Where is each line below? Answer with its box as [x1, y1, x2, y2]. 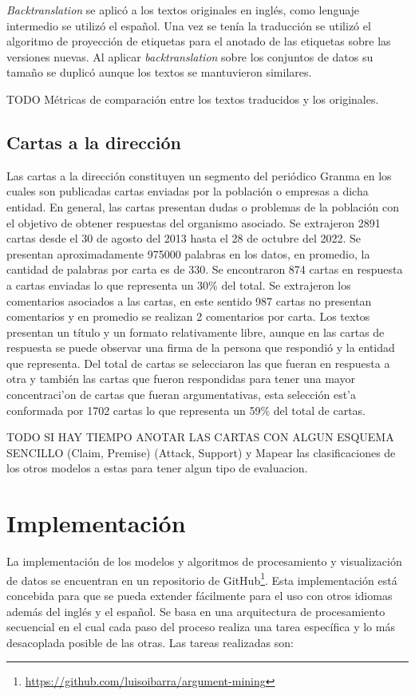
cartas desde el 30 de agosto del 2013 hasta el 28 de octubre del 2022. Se [6, 230, 362, 247]
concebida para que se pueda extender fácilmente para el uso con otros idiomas [6, 587, 393, 604]
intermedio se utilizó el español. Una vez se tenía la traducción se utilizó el [6, 17, 371, 34]
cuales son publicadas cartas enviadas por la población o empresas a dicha [6, 183, 369, 199]
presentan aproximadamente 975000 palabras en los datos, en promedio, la [6, 245, 370, 262]
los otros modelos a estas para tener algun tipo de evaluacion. [6, 460, 308, 476]
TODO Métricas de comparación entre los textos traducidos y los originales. [6, 90, 379, 107]
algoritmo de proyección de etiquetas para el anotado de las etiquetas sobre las [6, 33, 391, 49]
